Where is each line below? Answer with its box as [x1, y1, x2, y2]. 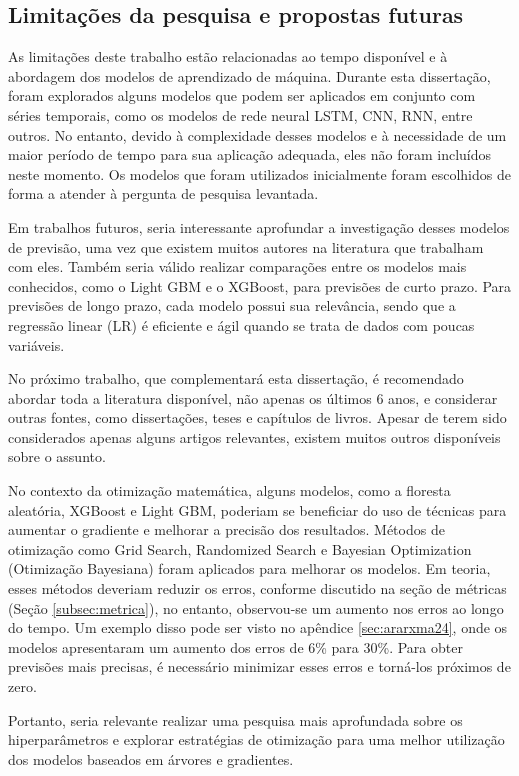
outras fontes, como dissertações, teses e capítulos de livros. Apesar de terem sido [8, 407, 507, 428]
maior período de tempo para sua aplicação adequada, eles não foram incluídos [8, 144, 492, 165]
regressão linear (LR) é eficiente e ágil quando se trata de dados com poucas [8, 314, 475, 335]
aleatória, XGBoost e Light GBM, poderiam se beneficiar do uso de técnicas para [8, 499, 507, 520]
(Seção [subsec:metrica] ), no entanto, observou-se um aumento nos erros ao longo [8, 597, 504, 618]
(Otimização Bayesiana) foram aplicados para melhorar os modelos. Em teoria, [8, 558, 491, 579]
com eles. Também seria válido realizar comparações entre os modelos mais [8, 256, 467, 277]
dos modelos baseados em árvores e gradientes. [8, 748, 294, 769]
